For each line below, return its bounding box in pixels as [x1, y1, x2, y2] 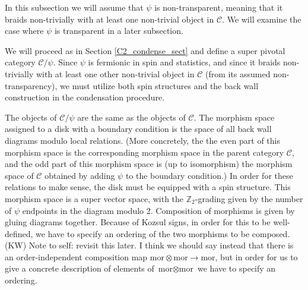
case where [5, 24, 44, 37]
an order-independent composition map [5, 250, 148, 263]
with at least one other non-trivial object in [36, 67, 195, 80]
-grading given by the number [195, 192, 303, 204]
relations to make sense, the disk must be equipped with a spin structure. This [5, 181, 291, 193]
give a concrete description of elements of [5, 262, 154, 275]
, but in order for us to [215, 250, 298, 263]
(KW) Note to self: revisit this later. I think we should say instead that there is [5, 239, 294, 251]
